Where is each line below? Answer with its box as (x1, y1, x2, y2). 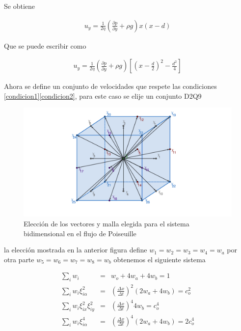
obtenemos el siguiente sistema (113, 254, 206, 264)
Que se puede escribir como (4, 40, 86, 51)
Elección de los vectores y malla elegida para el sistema (24, 218, 189, 228)
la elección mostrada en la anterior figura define (4, 245, 147, 255)
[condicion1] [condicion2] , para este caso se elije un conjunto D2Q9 (4, 90, 202, 101)
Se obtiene (4, 1, 35, 11)
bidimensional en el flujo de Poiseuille (24, 228, 136, 238)
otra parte (4, 254, 34, 264)
